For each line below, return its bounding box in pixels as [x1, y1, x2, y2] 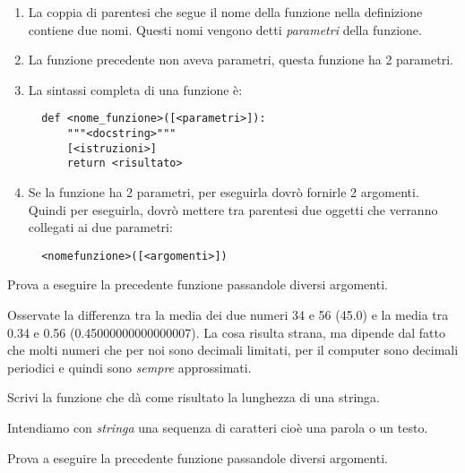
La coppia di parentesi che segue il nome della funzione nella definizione [28, 3, 423, 21]
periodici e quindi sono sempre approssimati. [7, 357, 252, 376]
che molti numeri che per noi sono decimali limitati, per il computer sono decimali [7, 340, 459, 359]
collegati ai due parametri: [28, 218, 173, 236]
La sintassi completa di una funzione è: [28, 80, 243, 99]
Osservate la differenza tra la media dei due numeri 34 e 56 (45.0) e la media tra [7, 305, 449, 324]
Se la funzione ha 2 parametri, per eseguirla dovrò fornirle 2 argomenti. [28, 183, 419, 201]
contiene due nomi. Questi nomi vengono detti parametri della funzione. [28, 20, 422, 39]
